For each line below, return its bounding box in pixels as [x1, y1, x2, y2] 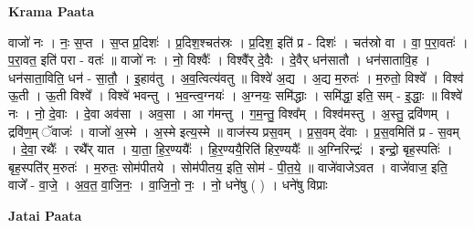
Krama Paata [8, 2, 94, 20]
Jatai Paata [8, 205, 82, 224]
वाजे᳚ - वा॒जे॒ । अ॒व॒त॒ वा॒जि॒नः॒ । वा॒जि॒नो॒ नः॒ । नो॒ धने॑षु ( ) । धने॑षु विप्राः [8, 175, 328, 194]
